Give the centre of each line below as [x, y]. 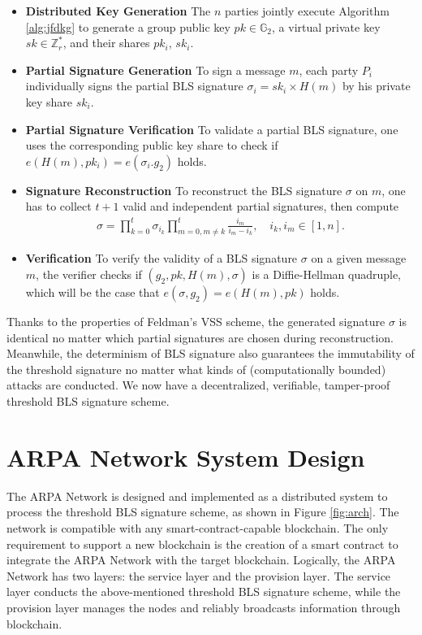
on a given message [359, 258]
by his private [376, 86]
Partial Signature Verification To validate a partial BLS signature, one [212, 129]
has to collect [58, 206]
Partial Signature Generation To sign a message [155, 70]
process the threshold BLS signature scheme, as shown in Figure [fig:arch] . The [203, 512]
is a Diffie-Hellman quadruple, [327, 274]
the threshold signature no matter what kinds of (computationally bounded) [196, 369]
